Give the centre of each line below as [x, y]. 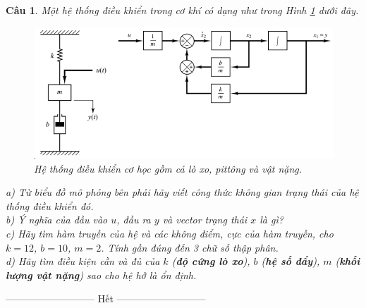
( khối [348, 261]
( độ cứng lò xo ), [211, 261]
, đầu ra [134, 220]
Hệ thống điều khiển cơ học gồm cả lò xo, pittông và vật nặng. [168, 168]
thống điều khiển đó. [50, 205]
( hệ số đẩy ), [291, 261]
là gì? [272, 220]
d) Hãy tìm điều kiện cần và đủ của [83, 261]
